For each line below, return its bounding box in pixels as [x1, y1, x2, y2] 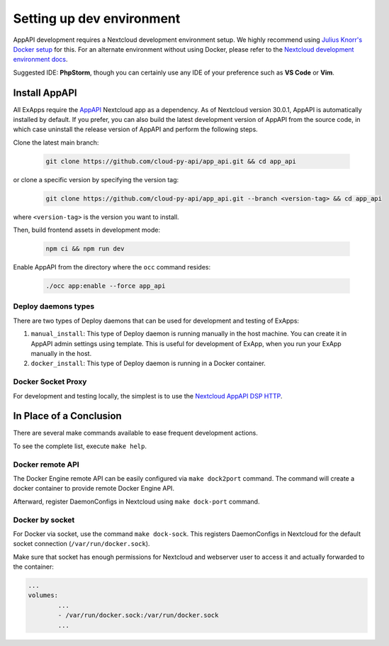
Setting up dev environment [13, 11, 181, 26]
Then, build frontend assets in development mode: [13, 225, 161, 234]
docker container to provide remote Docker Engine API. [13, 484, 175, 493]
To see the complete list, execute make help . [13, 442, 147, 450]
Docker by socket [13, 515, 75, 525]
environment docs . [13, 55, 68, 64]
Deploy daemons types [13, 301, 95, 311]
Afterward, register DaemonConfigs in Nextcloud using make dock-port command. [13, 497, 260, 506]
